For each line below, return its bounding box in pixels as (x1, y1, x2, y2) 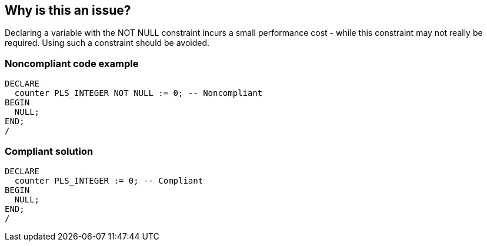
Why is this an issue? (5, 3, 131, 18)
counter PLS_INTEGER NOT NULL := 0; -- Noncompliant (14, 88, 263, 98)
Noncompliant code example (5, 57, 139, 69)
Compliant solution (5, 145, 94, 157)
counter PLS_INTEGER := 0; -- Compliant (14, 175, 204, 185)
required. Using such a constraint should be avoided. (5, 38, 210, 48)
